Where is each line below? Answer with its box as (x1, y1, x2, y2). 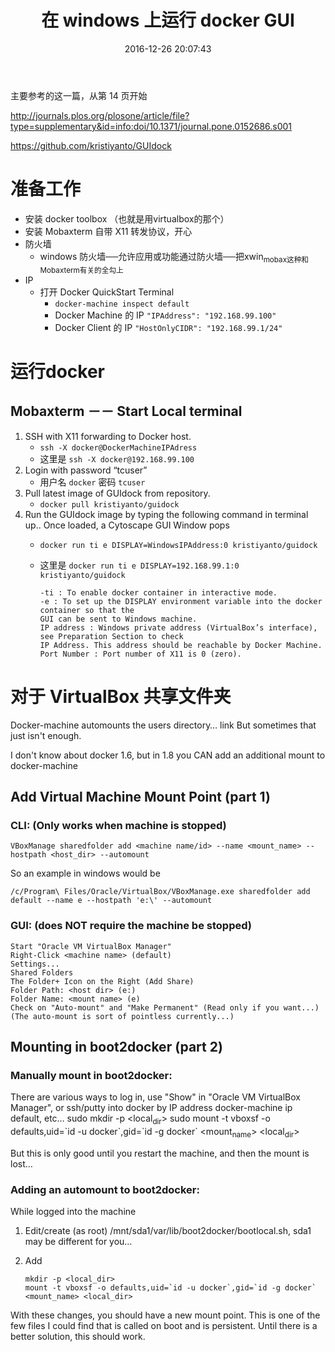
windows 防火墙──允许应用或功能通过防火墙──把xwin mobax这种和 (39, 250, 309, 265)
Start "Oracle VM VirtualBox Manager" (10, 941, 172, 951)
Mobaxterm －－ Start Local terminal (10, 403, 243, 420)
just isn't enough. (10, 729, 82, 741)
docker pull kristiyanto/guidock (39, 499, 180, 510)
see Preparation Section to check (39, 631, 184, 641)
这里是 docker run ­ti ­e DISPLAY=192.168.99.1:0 (39, 559, 240, 571)
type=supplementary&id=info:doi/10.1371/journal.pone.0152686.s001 (10, 120, 293, 132)
